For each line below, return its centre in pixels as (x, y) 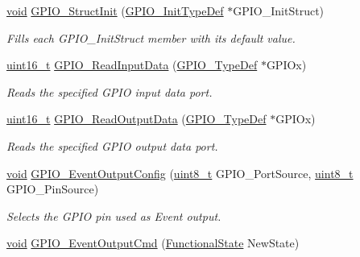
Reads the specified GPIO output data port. (112, 145)
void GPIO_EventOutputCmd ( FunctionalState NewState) (153, 243)
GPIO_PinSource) (53, 189)
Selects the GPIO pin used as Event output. (114, 216)
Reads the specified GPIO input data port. (110, 91)
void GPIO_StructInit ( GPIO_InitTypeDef (115, 10)
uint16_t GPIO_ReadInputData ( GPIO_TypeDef (132, 65)
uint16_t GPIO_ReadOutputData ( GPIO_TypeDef (137, 119)
